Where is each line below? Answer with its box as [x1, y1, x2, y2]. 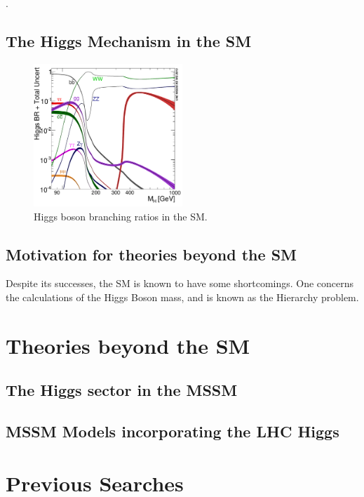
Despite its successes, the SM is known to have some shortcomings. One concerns [6, 276, 354, 291]
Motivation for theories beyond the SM [6, 243, 297, 265]
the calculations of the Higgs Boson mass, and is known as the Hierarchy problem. [6, 290, 359, 305]
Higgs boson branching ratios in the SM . [34, 208, 208, 223]
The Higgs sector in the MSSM [6, 379, 238, 401]
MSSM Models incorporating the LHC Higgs [6, 420, 339, 442]
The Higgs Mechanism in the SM [6, 29, 252, 51]
